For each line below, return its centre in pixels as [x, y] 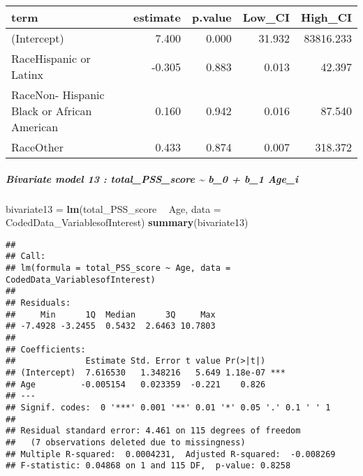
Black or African [52, 111]
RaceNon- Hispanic [58, 95]
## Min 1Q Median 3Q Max [111, 314]
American [35, 127]
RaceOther [37, 147]
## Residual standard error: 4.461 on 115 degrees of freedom [153, 431]
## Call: [26, 256]
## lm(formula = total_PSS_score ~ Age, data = [118, 268]
